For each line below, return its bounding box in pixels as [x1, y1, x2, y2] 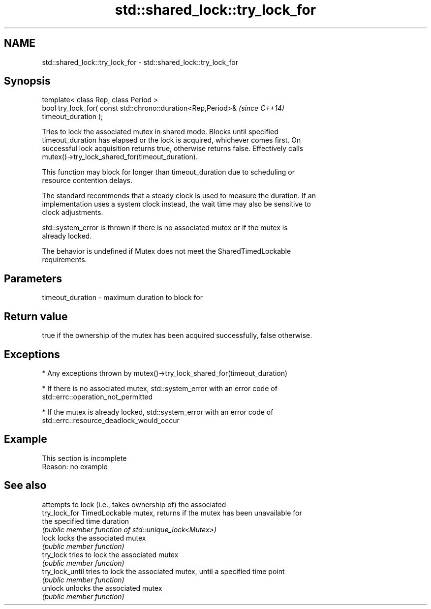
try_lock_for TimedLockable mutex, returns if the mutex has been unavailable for [42, 508, 302, 517]
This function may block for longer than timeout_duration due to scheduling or [42, 168, 295, 177]
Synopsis [4, 75, 51, 88]
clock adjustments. [42, 208, 103, 217]
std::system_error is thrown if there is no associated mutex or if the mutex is [42, 223, 288, 232]
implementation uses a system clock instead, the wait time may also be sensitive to [42, 200, 311, 209]
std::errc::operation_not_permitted [42, 392, 153, 401]
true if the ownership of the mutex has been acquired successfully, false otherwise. [42, 331, 312, 340]
